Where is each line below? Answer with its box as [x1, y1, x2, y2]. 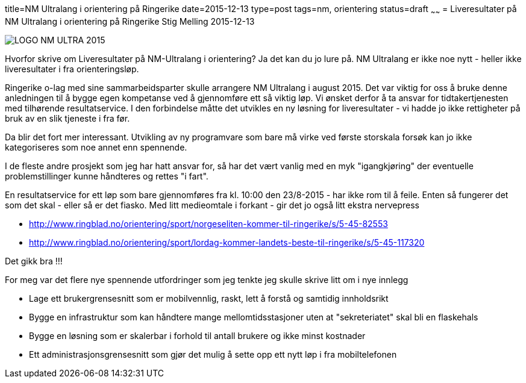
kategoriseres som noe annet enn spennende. [5, 142, 187, 152]
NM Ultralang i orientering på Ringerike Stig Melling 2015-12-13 [5, 16, 255, 26]
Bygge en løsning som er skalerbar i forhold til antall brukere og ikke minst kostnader [29, 330, 366, 341]
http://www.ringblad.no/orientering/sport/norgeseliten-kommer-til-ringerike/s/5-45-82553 [29, 218, 388, 229]
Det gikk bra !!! [5, 255, 63, 266]
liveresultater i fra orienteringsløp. [5, 63, 139, 74]
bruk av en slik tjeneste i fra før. [5, 113, 130, 123]
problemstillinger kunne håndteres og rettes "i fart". [5, 170, 208, 181]
